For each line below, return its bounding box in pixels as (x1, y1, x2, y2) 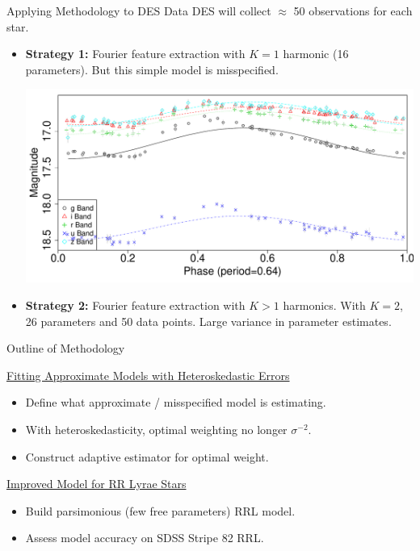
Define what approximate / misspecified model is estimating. (25, 394, 326, 411)
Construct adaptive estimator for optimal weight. (25, 448, 269, 465)
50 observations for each (293, 2, 413, 19)
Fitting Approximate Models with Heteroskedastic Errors (6, 366, 290, 383)
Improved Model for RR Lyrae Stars (6, 475, 187, 492)
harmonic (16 (283, 45, 349, 62)
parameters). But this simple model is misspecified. (25, 61, 279, 77)
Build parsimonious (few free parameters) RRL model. (25, 502, 296, 519)
